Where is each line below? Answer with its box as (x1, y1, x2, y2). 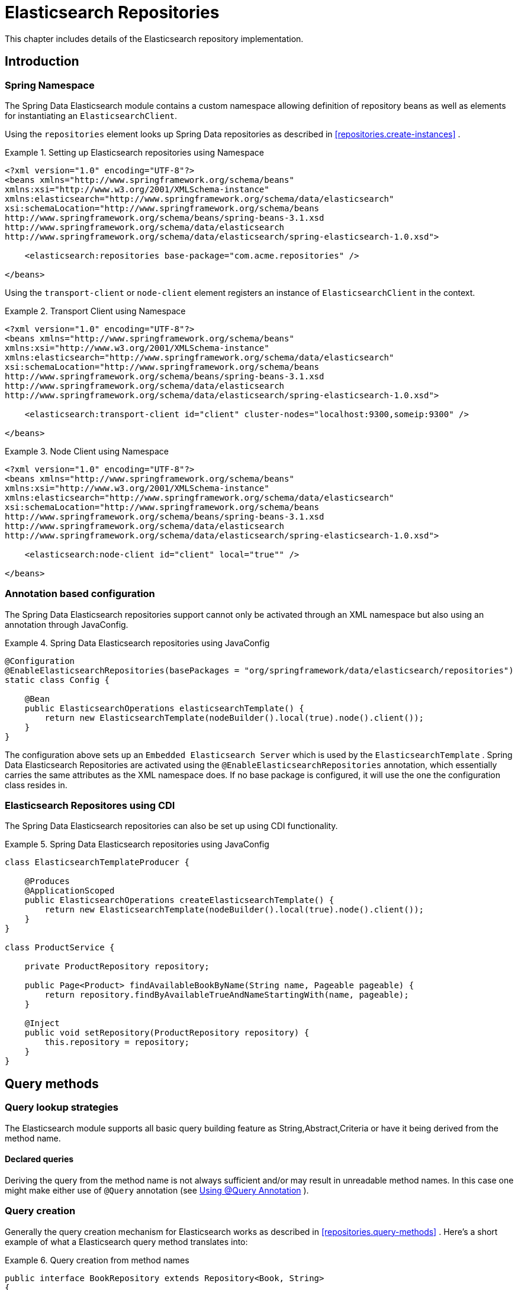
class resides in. (5, 779, 67, 790)
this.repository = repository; (44, 1037, 189, 1047)
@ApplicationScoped (24, 886, 115, 896)
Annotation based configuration (5, 588, 155, 600)
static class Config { (5, 675, 110, 685)
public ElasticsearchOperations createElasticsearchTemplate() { (24, 895, 334, 905)
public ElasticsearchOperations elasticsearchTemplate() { (24, 703, 304, 713)
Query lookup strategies (5, 1101, 118, 1114)
